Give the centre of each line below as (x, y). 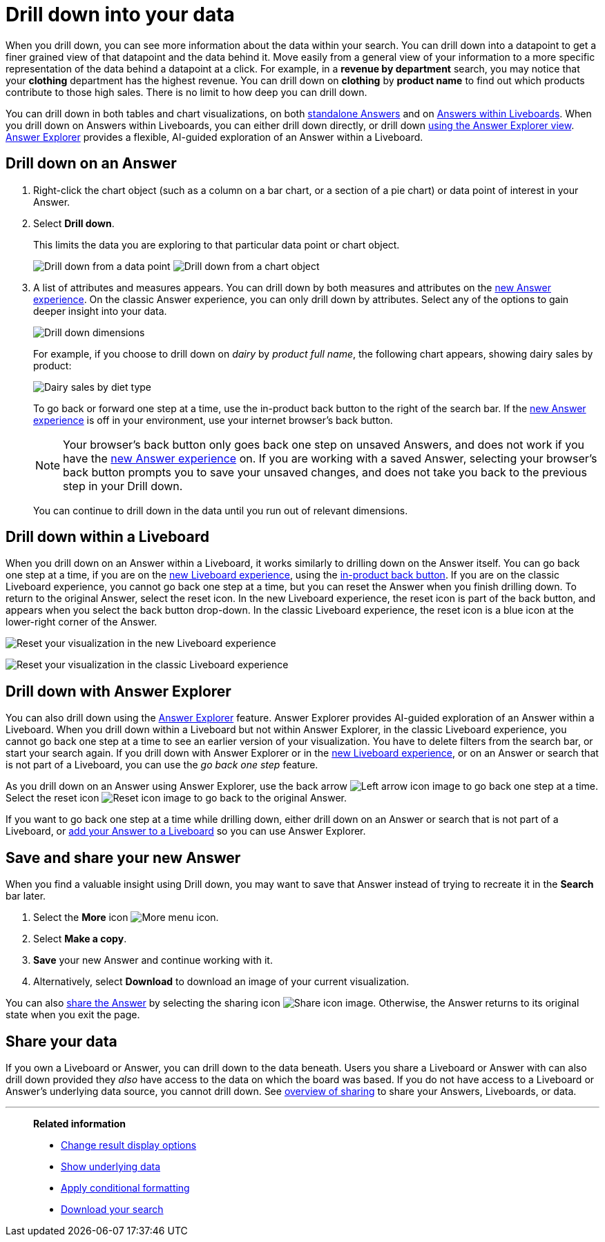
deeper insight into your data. (100, 311)
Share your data (61, 1041)
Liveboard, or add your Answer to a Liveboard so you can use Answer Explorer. (186, 831)
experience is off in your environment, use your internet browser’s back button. (213, 420)
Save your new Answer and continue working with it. (153, 960)
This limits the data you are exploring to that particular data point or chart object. (217, 244)
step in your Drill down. (123, 486)
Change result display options (129, 1145)
